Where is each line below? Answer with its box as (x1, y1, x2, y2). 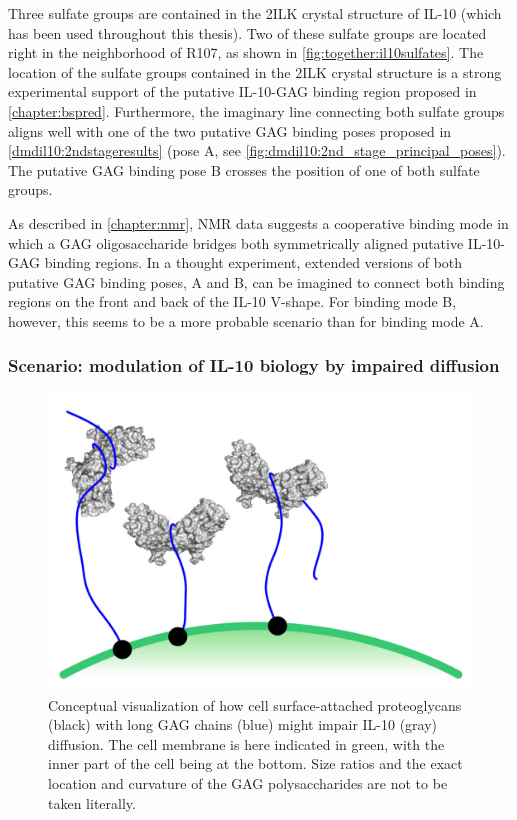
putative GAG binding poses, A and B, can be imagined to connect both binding (8, 271, 505, 292)
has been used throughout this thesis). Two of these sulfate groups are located (8, 22, 487, 43)
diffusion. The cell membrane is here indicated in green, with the (48, 733, 445, 754)
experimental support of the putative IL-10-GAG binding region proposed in (8, 81, 477, 102)
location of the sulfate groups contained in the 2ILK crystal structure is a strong (8, 61, 502, 82)
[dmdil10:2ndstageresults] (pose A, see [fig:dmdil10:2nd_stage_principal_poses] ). (8, 140, 506, 161)
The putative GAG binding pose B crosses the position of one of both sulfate (8, 159, 480, 180)
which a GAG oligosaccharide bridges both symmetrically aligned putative (8, 232, 464, 253)
